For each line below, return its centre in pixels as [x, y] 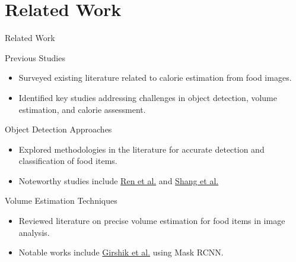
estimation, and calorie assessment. [82, 109]
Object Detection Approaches [58, 129]
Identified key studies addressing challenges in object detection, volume [148, 97]
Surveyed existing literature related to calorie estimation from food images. [155, 78]
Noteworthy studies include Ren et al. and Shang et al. [119, 180]
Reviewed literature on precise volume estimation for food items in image [152, 221]
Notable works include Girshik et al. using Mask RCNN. [121, 252]
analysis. [34, 232]
